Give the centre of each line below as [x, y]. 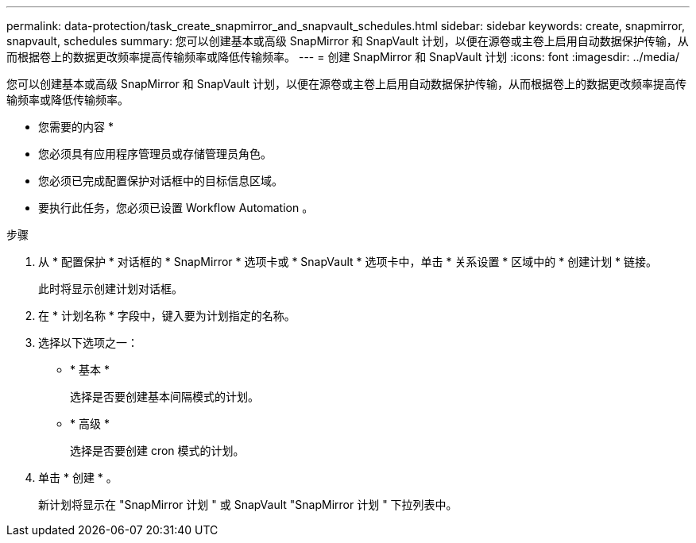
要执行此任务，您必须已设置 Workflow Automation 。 [176, 208]
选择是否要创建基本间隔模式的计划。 [164, 397]
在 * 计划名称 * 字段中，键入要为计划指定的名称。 [167, 316]
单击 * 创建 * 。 [78, 478]
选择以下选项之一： [88, 343]
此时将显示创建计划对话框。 [110, 289]
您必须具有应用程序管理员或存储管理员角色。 [155, 154]
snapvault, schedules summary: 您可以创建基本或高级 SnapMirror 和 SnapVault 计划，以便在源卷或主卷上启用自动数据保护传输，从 [348, 41]
